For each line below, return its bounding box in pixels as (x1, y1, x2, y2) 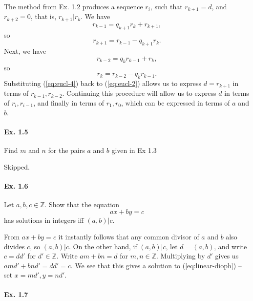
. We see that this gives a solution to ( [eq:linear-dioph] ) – (70, 260, 242, 270)
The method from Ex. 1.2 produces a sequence (4, 1, 143, 11)
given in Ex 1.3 (111, 145, 157, 155)
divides (4, 241, 25, 251)
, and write (214, 241, 247, 251)
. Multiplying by (156, 251, 205, 261)
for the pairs (48, 145, 85, 155)
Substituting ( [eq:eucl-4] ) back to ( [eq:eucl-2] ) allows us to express (4, 78, 202, 88)
